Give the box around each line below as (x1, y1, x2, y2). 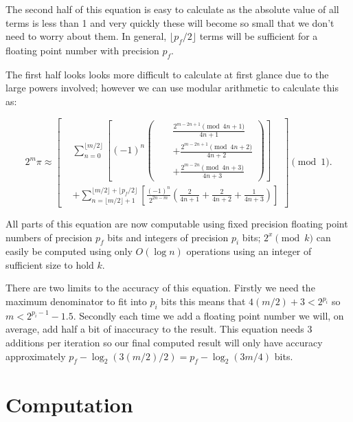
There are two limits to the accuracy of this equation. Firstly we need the (5, 280, 315, 295)
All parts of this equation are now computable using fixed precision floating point (5, 216, 348, 230)
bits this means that (161, 294, 246, 309)
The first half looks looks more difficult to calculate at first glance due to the (5, 67, 329, 81)
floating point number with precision (5, 43, 159, 57)
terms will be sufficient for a (199, 29, 318, 43)
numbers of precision (5, 230, 93, 244)
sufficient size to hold (5, 257, 94, 271)
